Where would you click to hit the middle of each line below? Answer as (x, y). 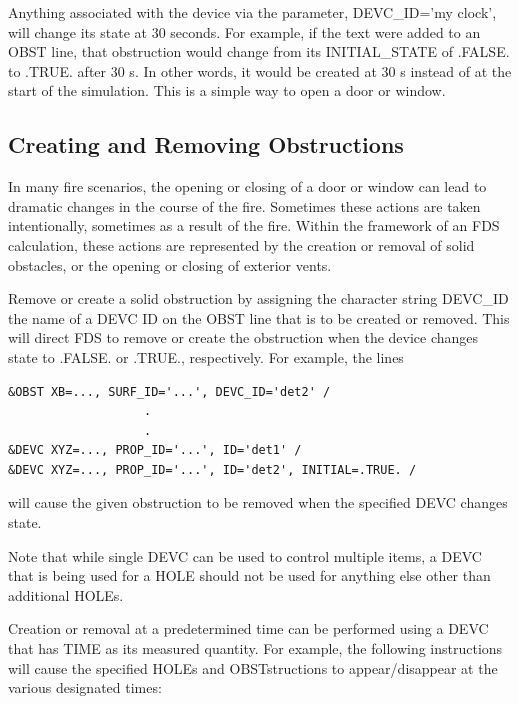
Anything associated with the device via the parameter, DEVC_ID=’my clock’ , (252, 12)
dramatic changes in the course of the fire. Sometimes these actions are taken (244, 205)
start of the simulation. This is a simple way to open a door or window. (227, 90)
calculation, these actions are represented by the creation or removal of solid (241, 244)
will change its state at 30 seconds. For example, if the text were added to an (244, 31)
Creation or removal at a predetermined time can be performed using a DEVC (248, 628)
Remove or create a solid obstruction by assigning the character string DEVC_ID (258, 298)
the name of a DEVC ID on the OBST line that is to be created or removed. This (259, 317)
